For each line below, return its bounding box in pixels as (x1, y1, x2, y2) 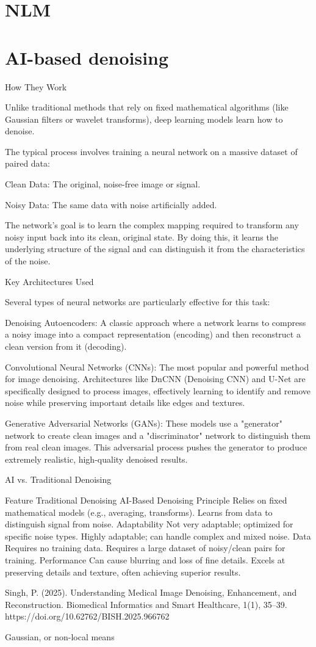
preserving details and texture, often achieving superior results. (5, 565, 241, 578)
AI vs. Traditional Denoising (5, 473, 112, 486)
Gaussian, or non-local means (5, 630, 115, 643)
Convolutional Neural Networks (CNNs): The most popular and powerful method (5, 360, 309, 373)
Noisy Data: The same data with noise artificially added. (5, 198, 217, 211)
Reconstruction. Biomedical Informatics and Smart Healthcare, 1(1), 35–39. (5, 598, 287, 610)
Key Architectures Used (5, 275, 94, 287)
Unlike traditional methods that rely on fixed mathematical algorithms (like (5, 101, 289, 114)
